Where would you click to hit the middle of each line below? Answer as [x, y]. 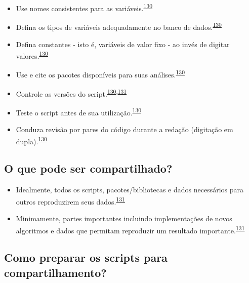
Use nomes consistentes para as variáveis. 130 [84, 7]
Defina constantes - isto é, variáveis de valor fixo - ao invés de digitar [123, 44]
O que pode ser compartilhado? [88, 168]
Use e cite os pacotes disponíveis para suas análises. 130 [100, 74]
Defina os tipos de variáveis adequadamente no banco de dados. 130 [119, 26]
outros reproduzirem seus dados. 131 [70, 200]
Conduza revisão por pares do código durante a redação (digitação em [124, 129]
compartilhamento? [55, 272]
